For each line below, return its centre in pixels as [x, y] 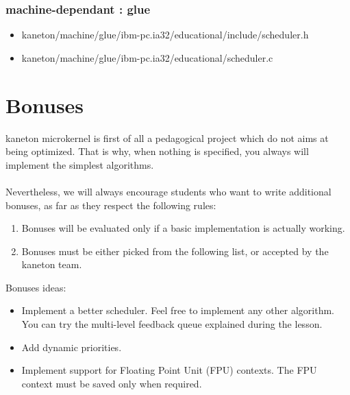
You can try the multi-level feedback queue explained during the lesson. [172, 324]
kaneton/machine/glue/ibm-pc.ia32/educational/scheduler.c [147, 57]
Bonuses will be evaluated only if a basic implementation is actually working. [183, 228]
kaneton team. [52, 264]
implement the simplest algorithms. [80, 164]
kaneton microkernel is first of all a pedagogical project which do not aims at [167, 137]
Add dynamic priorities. [72, 347]
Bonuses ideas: [36, 287]
